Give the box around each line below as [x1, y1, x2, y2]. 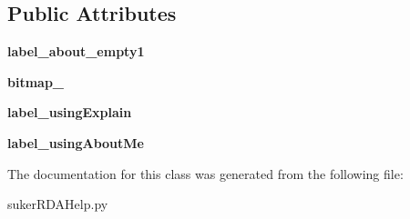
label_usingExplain [7, 103, 132, 122]
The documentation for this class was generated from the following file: [7, 164, 404, 183]
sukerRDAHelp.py [7, 194, 108, 214]
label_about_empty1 [7, 42, 145, 61]
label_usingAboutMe [7, 133, 144, 152]
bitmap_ [7, 72, 65, 91]
